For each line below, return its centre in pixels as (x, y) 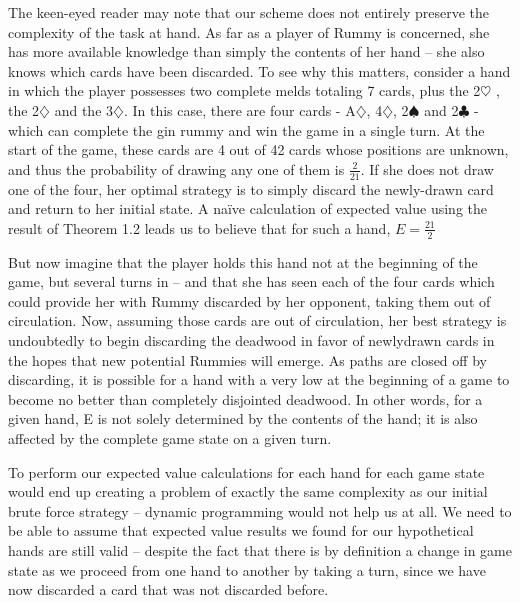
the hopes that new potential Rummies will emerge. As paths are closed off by (247, 359)
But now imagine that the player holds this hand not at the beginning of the (243, 261)
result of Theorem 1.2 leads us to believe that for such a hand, (199, 227)
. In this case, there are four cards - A (239, 109)
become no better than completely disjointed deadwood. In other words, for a (245, 398)
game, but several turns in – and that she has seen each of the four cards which (251, 281)
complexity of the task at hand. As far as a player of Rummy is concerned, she (249, 31)
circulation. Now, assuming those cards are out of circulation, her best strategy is (257, 320)
